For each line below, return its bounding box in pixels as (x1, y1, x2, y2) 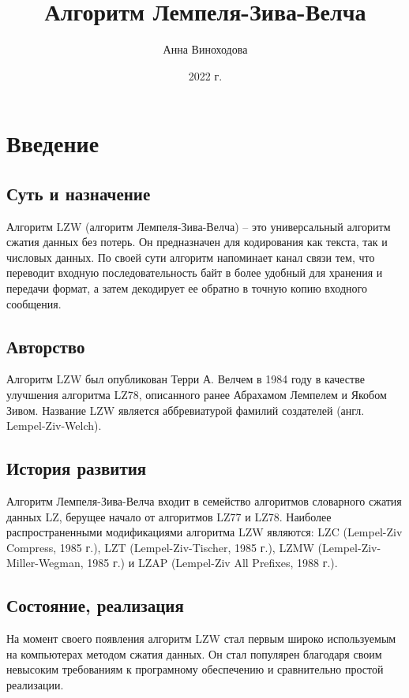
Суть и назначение (6, 181, 151, 205)
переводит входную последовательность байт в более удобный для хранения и (6, 264, 383, 281)
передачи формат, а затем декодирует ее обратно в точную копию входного (6, 280, 367, 297)
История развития (6, 456, 147, 480)
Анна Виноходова (163, 41, 248, 58)
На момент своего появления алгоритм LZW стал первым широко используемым (6, 630, 396, 647)
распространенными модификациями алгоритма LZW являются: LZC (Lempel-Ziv (6, 524, 403, 540)
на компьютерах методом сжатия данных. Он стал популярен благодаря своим (6, 645, 382, 662)
